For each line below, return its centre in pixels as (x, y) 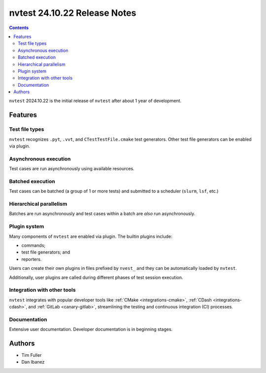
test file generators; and (46, 252)
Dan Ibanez (33, 362)
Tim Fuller (32, 355)
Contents (19, 28)
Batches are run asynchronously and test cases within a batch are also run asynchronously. (102, 214)
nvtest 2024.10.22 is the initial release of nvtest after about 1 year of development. (95, 101)
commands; (33, 245)
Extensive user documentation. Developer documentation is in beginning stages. (91, 329)
